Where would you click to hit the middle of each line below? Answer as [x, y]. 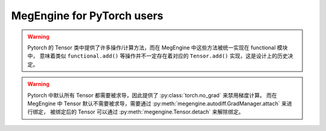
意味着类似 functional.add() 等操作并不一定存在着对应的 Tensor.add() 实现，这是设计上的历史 [164, 56]
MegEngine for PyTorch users [87, 16]
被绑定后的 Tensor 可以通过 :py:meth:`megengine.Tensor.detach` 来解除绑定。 [147, 112]
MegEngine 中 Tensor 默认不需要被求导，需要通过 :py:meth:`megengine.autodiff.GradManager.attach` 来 [157, 103]
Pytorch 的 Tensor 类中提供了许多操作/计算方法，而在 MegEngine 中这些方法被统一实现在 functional [152, 47]
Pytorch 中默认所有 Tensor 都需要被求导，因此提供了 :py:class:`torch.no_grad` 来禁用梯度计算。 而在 [152, 95]
